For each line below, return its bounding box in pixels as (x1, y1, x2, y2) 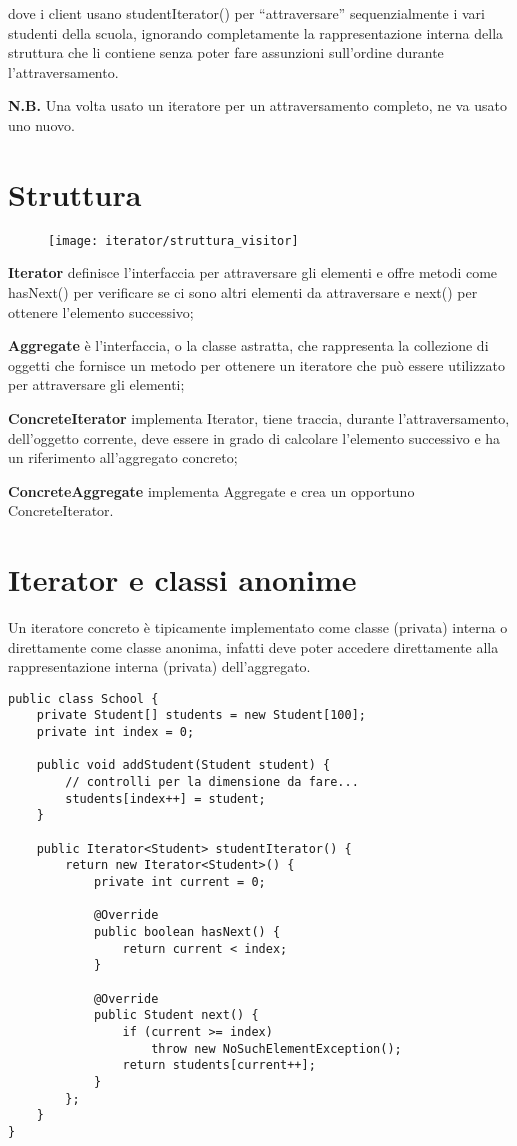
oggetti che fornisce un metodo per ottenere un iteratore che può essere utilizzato (8, 354, 506, 375)
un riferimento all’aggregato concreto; (8, 447, 238, 468)
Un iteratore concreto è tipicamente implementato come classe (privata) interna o (8, 617, 508, 637)
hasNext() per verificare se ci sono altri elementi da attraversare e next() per (8, 281, 478, 302)
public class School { (8, 691, 159, 706)
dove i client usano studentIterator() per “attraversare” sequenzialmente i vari (8, 3, 485, 23)
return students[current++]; (122, 1058, 316, 1073)
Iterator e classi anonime (8, 559, 357, 600)
